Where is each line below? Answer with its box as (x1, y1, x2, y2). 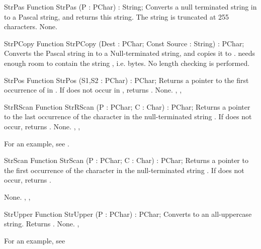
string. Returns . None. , (4, 218, 79, 229)
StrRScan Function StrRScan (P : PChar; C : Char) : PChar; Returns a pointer (4, 101, 250, 112)
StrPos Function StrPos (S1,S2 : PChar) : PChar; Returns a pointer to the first (4, 74, 249, 85)
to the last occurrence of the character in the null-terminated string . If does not (4, 111, 252, 122)
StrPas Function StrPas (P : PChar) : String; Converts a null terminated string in (4, 2, 257, 12)
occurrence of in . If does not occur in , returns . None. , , (4, 85, 182, 95)
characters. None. (4, 21, 57, 32)
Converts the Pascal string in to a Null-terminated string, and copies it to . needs (4, 48, 255, 58)
